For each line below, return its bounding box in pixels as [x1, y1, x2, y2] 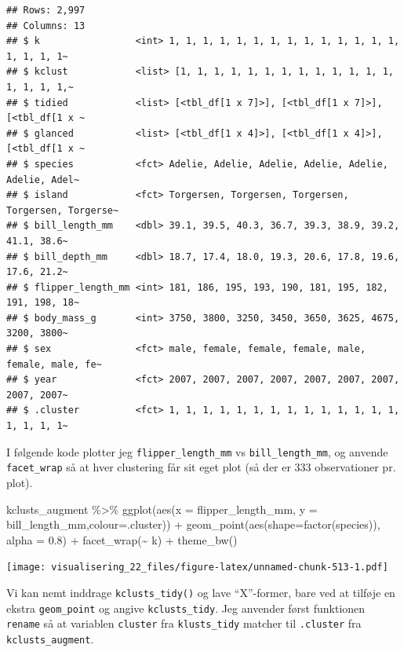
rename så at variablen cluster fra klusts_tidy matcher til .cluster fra [6, 615, 362, 632]
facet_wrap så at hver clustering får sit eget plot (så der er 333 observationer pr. [6, 459, 396, 475]
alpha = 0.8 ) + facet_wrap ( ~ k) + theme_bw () [6, 531, 238, 548]
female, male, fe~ [6, 358, 102, 370]
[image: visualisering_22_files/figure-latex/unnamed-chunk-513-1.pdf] [6, 562, 388, 573]
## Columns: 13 [6, 20, 86, 31]
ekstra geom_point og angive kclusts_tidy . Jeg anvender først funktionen [6, 599, 366, 616]
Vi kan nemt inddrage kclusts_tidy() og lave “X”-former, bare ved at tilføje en [6, 584, 395, 600]
